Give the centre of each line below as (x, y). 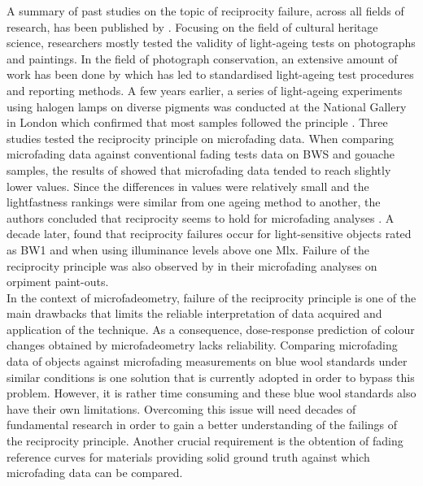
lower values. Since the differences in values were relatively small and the (188, 186)
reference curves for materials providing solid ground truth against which (188, 456)
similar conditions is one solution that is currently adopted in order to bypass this (211, 377)
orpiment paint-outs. (58, 282)
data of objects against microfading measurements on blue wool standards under (207, 361)
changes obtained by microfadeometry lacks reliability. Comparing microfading (202, 345)
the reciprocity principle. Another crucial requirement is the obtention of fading (205, 441)
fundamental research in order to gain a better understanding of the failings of (202, 425)
